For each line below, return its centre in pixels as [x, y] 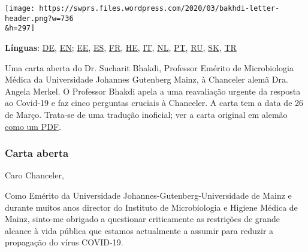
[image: [20, 8]
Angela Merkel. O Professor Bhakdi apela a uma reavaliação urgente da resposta [153, 91]
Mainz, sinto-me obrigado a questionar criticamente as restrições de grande [143, 219]
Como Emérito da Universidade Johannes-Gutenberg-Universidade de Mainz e [148, 195]
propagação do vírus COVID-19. [64, 242]
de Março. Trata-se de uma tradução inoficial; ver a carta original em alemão [146, 114]
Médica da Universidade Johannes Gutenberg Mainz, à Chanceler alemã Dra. [147, 79]
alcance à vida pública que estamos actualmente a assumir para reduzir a [139, 230]
